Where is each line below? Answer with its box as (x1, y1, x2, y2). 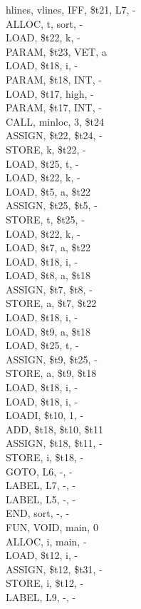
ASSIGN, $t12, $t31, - (6, 561, 103, 576)
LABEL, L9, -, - (6, 589, 76, 604)
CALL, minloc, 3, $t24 (6, 114, 105, 129)
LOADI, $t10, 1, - (6, 408, 84, 423)
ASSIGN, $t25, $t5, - (6, 198, 98, 213)
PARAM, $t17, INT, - (6, 100, 102, 115)
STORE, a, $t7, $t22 (6, 296, 97, 311)
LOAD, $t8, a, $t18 (6, 268, 90, 283)
